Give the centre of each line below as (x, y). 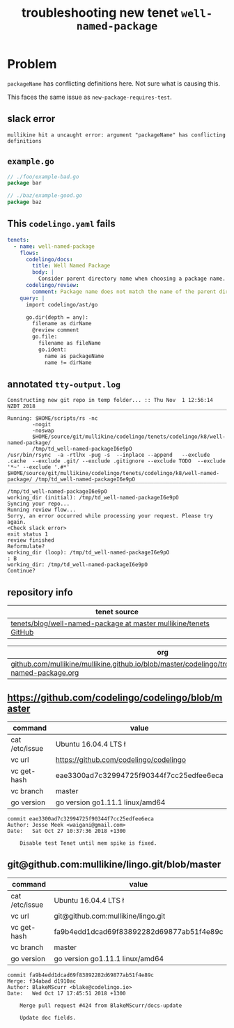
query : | (32, 298)
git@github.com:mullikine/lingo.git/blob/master (114, 865)
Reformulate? (26, 547)
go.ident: (53, 350)
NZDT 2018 (22, 406)
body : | (43, 272)
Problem (32, 64)
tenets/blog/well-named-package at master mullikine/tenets (110, 623)
